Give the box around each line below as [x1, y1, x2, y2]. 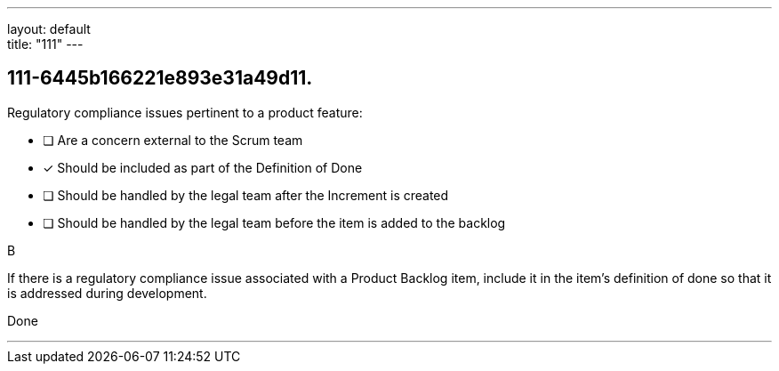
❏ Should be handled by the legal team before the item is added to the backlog [43, 214, 506, 230]
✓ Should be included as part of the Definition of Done [43, 159, 363, 175]
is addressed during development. [7, 285, 207, 301]
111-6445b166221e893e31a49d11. [7, 67, 313, 90]
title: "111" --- [7, 36, 84, 52]
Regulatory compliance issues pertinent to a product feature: [7, 104, 363, 120]
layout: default [7, 21, 91, 36]
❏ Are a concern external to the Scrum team [43, 132, 303, 148]
